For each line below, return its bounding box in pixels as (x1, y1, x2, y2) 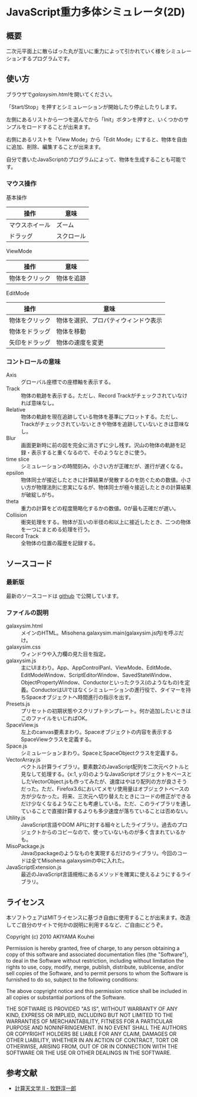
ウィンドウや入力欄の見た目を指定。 (21, 651, 109, 658)
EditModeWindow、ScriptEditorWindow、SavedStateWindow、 (21, 672, 175, 679)
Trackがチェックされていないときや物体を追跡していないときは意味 (21, 420, 185, 428)
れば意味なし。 (21, 400, 57, 407)
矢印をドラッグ (9, 338, 51, 347)
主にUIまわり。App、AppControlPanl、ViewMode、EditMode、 (21, 664, 175, 671)
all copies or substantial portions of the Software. (6, 994, 126, 1001)
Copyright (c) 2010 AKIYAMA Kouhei (6, 933, 95, 940)
